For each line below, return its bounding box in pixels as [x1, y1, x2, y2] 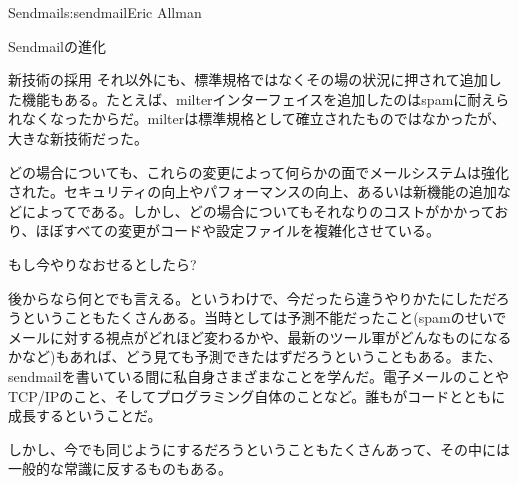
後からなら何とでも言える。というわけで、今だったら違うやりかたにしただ [8, 287, 496, 308]
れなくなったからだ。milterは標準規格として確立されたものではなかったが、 [8, 108, 506, 129]
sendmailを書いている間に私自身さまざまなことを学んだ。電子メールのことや [8, 365, 509, 386]
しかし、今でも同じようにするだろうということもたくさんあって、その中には [8, 438, 510, 459]
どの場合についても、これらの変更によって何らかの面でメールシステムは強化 [8, 161, 509, 182]
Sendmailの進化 [8, 35, 107, 56]
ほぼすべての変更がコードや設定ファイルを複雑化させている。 [35, 220, 440, 241]
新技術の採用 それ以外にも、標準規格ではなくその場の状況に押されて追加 [8, 69, 488, 90]
